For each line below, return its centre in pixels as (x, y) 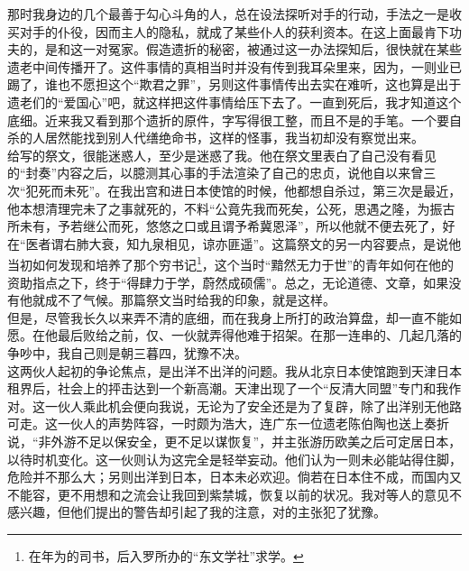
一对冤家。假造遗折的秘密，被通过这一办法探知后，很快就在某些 (272, 49)
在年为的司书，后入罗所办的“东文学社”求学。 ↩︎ (166, 555)
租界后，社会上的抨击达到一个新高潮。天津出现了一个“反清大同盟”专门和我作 (234, 388)
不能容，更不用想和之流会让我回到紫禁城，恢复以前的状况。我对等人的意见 (228, 494)
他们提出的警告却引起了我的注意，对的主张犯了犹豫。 (228, 512)
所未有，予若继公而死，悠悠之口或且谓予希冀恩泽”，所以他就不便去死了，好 (231, 226)
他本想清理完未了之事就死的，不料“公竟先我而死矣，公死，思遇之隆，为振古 (231, 208)
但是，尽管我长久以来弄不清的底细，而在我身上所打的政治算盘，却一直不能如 (234, 317)
